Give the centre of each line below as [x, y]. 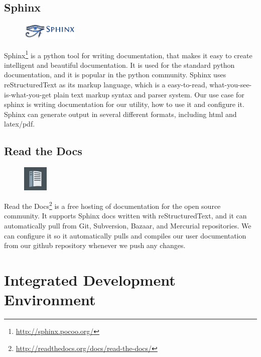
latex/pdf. [20, 124]
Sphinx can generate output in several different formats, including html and [120, 114]
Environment [50, 300]
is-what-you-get [28, 94]
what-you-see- [231, 85]
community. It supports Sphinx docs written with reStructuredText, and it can [125, 216]
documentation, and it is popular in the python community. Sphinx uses [115, 75]
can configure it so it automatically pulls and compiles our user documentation [125, 235]
